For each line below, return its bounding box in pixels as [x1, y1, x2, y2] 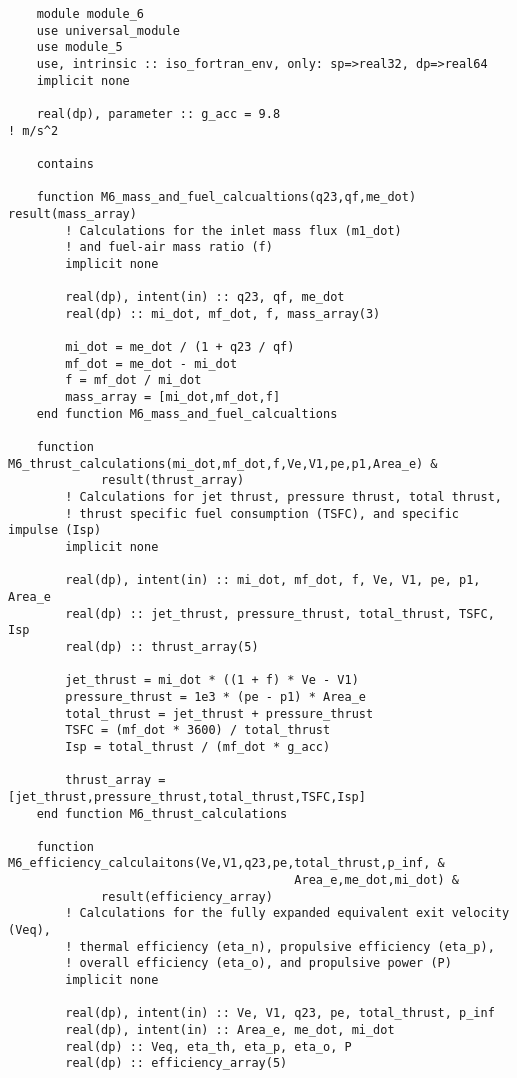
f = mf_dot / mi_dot [65, 373, 202, 388]
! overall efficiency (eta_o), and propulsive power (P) [65, 956, 452, 971]
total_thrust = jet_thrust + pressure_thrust [65, 706, 374, 721]
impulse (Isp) [8, 523, 102, 538]
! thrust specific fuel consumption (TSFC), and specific [65, 506, 460, 521]
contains [36, 156, 94, 171]
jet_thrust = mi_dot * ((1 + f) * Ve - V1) [65, 673, 359, 688]
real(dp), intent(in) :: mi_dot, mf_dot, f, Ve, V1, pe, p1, [65, 573, 481, 588]
